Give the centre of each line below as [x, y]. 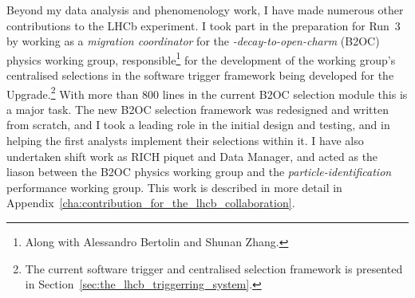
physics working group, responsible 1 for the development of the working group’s [201, 58]
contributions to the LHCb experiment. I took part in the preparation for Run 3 [204, 25]
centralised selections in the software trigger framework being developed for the [200, 75]
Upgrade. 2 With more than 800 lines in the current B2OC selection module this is [207, 92]
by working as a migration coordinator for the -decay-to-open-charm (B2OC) [193, 41]
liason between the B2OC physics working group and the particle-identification [199, 172]
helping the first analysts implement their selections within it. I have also [185, 141]
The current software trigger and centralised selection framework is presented [214, 268]
